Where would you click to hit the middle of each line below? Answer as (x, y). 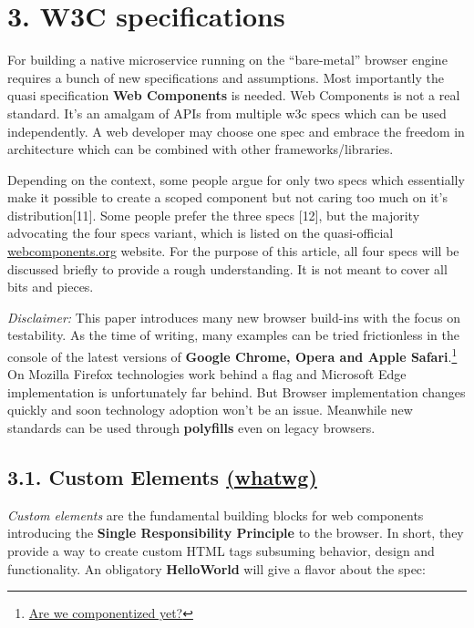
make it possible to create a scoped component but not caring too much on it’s (227, 197)
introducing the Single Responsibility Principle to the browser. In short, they (236, 533)
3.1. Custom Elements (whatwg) (162, 477)
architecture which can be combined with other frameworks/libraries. (201, 149)
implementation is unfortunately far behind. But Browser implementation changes (237, 391)
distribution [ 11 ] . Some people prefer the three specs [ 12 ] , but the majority (214, 215)
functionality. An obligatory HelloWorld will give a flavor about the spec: (216, 568)
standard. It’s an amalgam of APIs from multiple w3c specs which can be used (227, 113)
